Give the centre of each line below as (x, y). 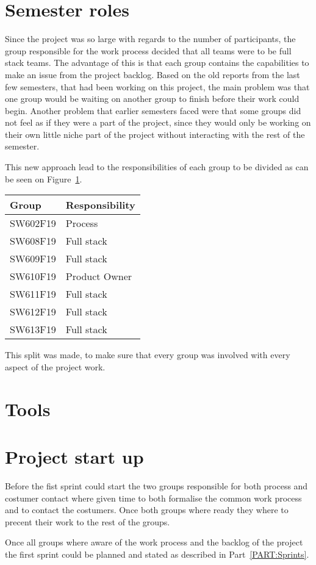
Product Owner (99, 276)
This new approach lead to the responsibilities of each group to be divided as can (157, 167)
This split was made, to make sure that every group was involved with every (148, 355)
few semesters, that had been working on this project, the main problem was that (157, 86)
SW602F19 (33, 223)
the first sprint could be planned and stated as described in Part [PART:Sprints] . (157, 554)
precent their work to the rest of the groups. (88, 521)
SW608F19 (33, 241)
